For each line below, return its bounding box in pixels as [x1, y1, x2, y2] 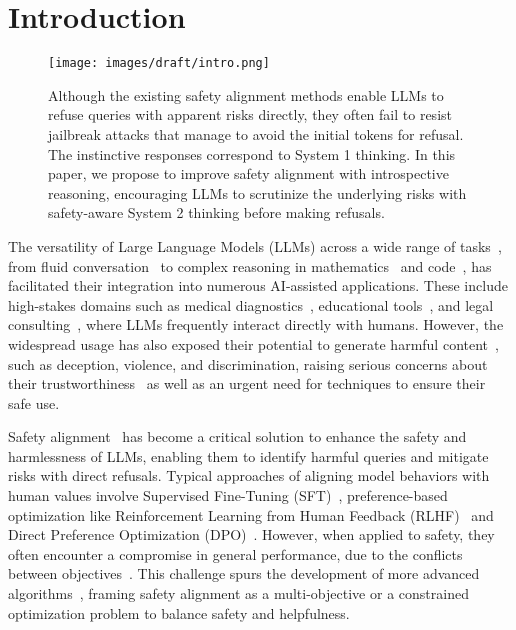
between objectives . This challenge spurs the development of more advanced [8, 563, 480, 584]
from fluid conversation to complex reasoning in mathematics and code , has [8, 255, 492, 276]
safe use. [8, 392, 60, 413]
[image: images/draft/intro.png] [48, 56, 270, 71]
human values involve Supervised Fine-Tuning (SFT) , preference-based [8, 485, 448, 506]
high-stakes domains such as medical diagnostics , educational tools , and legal [8, 294, 494, 315]
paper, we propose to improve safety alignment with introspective [48, 163, 449, 184]
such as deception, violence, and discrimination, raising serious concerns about [8, 353, 488, 374]
